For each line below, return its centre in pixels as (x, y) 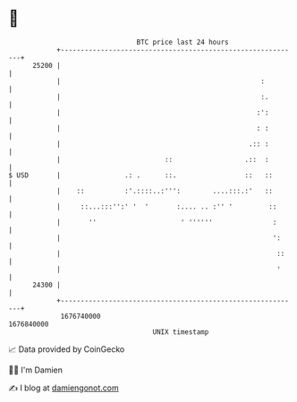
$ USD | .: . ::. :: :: (141, 175)
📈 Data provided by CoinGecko (67, 349)
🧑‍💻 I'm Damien (36, 370)
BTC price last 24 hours (182, 42)
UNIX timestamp (181, 332)
